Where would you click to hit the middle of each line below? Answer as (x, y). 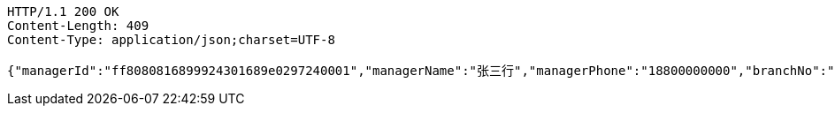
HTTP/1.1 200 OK (63, 11)
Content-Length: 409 (78, 26)
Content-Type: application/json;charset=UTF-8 (171, 40)
